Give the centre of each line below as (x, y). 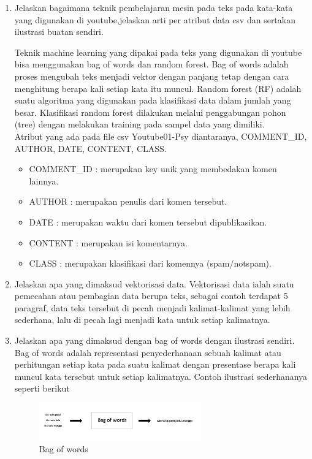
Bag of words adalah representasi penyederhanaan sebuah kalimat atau (148, 352)
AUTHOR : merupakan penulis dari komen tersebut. (128, 201)
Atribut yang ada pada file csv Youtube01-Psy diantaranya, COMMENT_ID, (161, 136)
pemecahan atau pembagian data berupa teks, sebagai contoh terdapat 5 (151, 296)
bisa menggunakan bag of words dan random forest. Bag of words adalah (151, 64)
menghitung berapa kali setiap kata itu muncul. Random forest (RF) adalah (158, 88)
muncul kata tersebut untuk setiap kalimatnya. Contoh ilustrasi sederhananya (161, 376)
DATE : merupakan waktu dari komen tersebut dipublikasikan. (148, 222)
